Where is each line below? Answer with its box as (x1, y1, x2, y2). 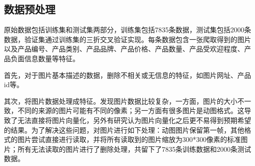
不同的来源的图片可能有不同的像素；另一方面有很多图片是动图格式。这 (17, 105, 244, 116)
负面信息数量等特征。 (10, 53, 79, 63)
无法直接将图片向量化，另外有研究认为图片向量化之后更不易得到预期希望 (17, 115, 251, 125)
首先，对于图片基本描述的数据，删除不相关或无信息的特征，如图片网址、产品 (4, 70, 251, 80)
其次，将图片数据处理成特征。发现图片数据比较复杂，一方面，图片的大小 (4, 95, 237, 106)
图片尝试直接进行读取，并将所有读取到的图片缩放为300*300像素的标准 (17, 134, 241, 144)
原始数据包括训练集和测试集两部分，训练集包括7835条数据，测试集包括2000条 (4, 24, 251, 35)
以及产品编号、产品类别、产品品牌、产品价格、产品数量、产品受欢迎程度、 (4, 44, 244, 54)
